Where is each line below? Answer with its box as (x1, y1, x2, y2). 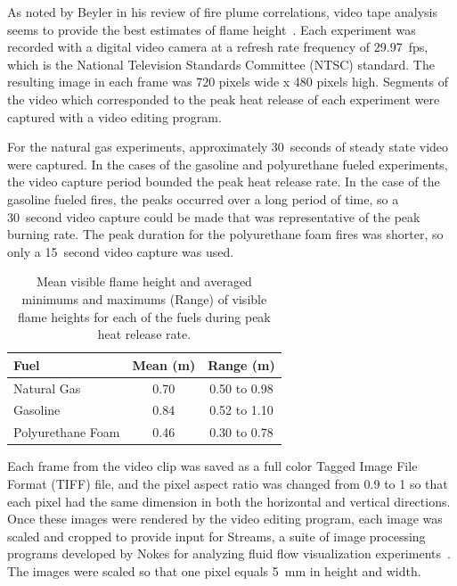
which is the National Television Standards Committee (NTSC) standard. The (7, 54, 435, 73)
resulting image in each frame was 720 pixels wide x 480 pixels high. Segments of (7, 72, 449, 91)
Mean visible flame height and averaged (36, 272, 252, 291)
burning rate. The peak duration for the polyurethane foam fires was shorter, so (7, 225, 444, 243)
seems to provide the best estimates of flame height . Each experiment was (7, 20, 416, 38)
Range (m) (208, 355, 275, 374)
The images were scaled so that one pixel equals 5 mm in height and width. (7, 561, 421, 580)
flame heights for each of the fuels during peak (18, 307, 271, 326)
